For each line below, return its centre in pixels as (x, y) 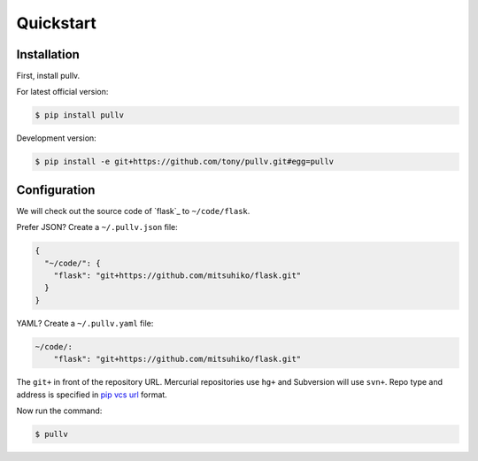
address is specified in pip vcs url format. (92, 395)
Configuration (56, 190)
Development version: (56, 138)
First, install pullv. (48, 76)
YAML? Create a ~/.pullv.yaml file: (85, 323)
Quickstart (57, 23)
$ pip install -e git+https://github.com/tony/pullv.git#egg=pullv (185, 162)
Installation (48, 54)
